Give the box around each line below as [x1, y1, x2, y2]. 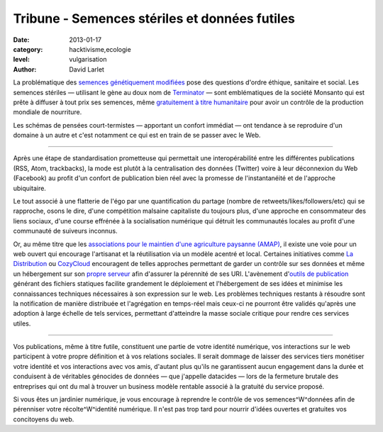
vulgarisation [69, 55, 107, 64]
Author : [13, 65, 37, 74]
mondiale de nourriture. [13, 108, 82, 116]
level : [13, 55, 30, 64]
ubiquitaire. [13, 184, 46, 192]
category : [13, 45, 43, 53]
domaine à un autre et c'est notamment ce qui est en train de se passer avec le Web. [13, 131, 261, 140]
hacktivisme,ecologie [69, 45, 131, 53]
